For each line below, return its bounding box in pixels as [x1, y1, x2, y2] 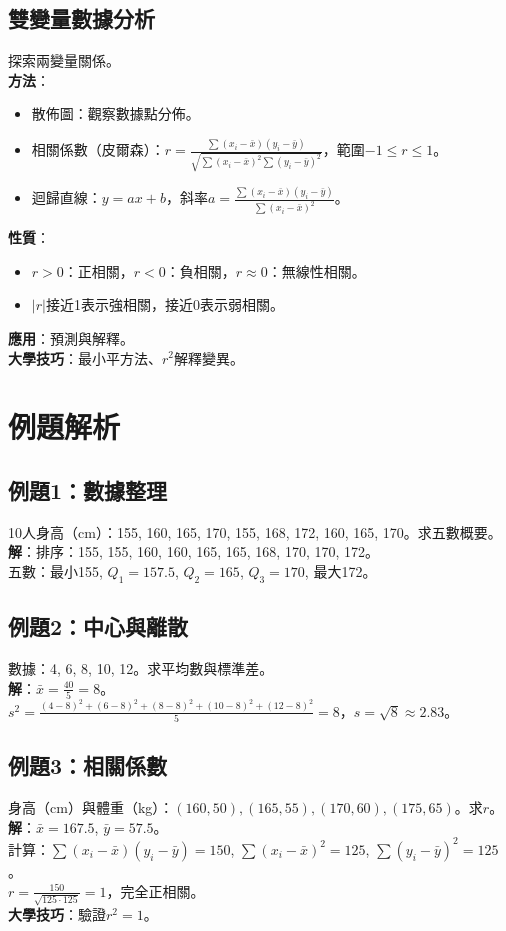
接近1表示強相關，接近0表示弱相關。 [45, 294, 284, 315]
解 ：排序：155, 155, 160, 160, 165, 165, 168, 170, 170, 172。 [8, 541, 379, 562]
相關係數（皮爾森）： [31, 139, 165, 160]
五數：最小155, [8, 560, 103, 581]
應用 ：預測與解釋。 [8, 327, 134, 348]
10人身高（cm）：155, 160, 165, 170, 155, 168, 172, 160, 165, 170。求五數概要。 [8, 521, 502, 542]
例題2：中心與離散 [8, 611, 189, 642]
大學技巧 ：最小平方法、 [8, 347, 162, 368]
